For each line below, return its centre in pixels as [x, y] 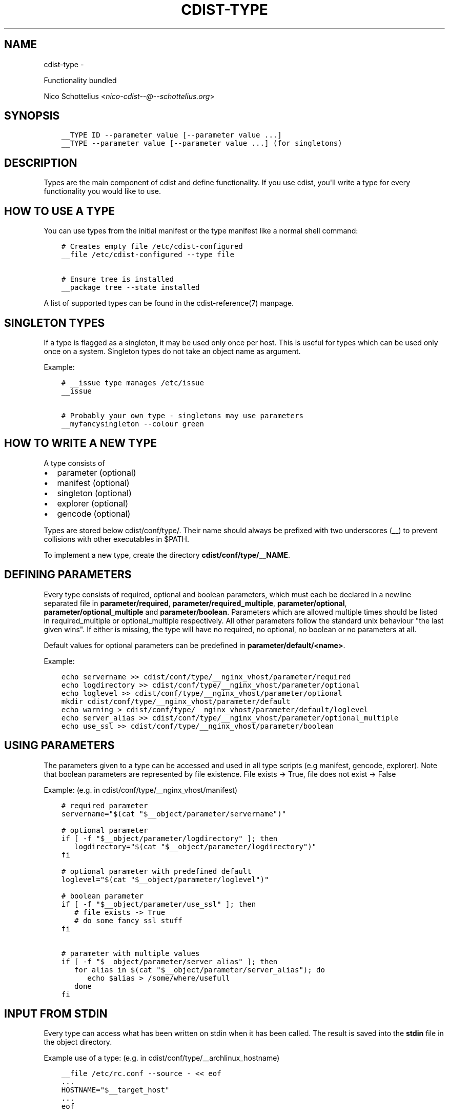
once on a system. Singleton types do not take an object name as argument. [172, 351]
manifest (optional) [93, 483]
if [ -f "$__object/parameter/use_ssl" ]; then [159, 904]
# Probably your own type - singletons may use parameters [182, 415]
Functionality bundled [80, 80]
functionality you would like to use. [102, 191]
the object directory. [78, 1042]
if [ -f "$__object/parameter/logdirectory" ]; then [169, 838]
